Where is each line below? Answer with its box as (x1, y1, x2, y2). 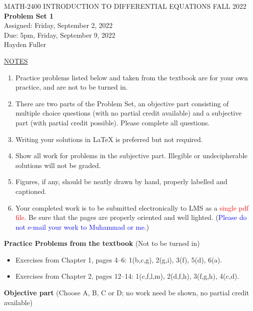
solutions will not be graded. (15, 160, 101, 170)
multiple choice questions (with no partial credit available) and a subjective (15, 108, 242, 118)
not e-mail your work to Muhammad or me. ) (15, 221, 149, 232)
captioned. (15, 186, 46, 196)
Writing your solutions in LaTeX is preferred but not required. (15, 134, 203, 144)
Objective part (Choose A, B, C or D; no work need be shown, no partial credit (4, 287, 250, 298)
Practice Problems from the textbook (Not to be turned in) (4, 238, 200, 248)
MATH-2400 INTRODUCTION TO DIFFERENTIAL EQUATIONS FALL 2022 (4, 1, 247, 11)
